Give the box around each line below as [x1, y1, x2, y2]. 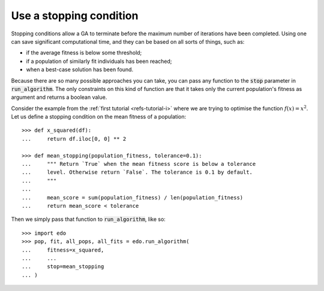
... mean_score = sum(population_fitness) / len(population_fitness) [22, 194, 244, 201]
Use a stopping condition [11, 9, 139, 22]
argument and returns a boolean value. [11, 93, 107, 101]
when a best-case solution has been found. [26, 66, 134, 73]
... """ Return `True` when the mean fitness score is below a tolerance [22, 160, 256, 168]
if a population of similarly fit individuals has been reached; [26, 57, 172, 65]
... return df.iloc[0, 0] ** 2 [22, 135, 127, 142]
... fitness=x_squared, [22, 246, 104, 253]
